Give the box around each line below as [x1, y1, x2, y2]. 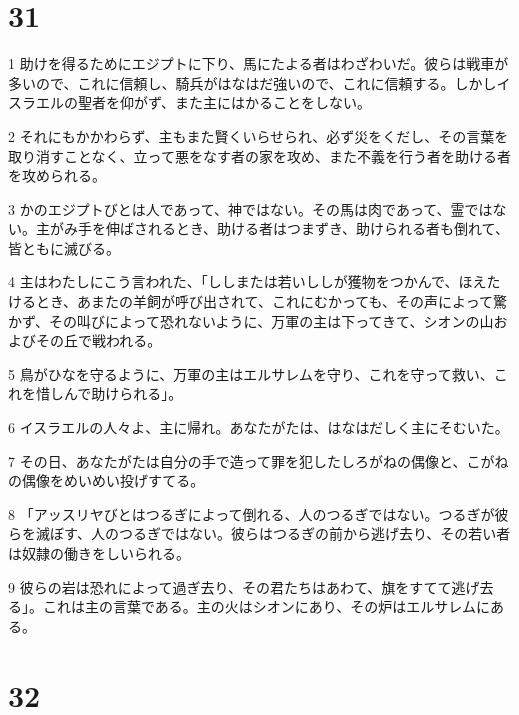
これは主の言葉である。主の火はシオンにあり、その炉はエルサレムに [42, 596, 491, 617]
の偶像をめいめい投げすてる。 [8, 470, 205, 491]
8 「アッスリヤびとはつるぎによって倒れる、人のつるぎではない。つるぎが [8, 503, 495, 524]
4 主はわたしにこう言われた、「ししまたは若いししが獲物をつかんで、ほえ [8, 271, 487, 292]
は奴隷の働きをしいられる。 [8, 543, 190, 563]
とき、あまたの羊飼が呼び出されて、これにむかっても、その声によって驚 [35, 291, 507, 312]
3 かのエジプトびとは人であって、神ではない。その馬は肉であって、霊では [8, 198, 493, 219]
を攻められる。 [8, 165, 106, 186]
